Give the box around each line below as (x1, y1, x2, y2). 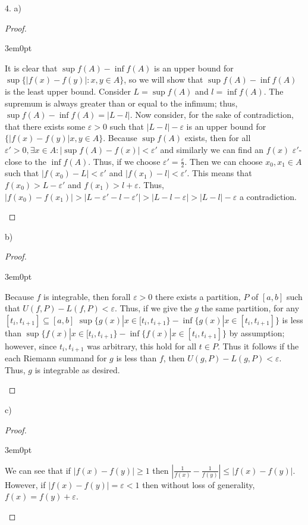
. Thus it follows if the (217, 339, 299, 352)
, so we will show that (124, 73, 203, 86)
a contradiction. (239, 190, 297, 202)
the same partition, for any (201, 302, 300, 314)
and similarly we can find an (160, 143, 264, 155)
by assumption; (229, 326, 285, 339)
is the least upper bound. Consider (5, 85, 131, 97)
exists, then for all (184, 132, 251, 144)
